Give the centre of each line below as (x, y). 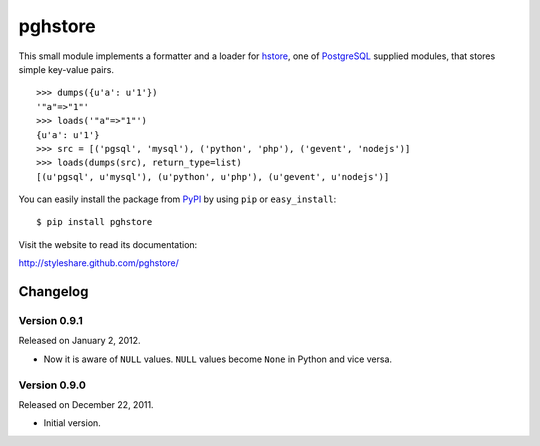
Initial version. (72, 423)
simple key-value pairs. (66, 69)
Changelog (53, 291)
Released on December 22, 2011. (86, 404)
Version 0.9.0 (52, 385)
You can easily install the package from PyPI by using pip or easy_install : (177, 199)
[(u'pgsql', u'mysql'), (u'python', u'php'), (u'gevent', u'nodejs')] (213, 176)
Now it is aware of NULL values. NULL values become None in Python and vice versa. (218, 359)
